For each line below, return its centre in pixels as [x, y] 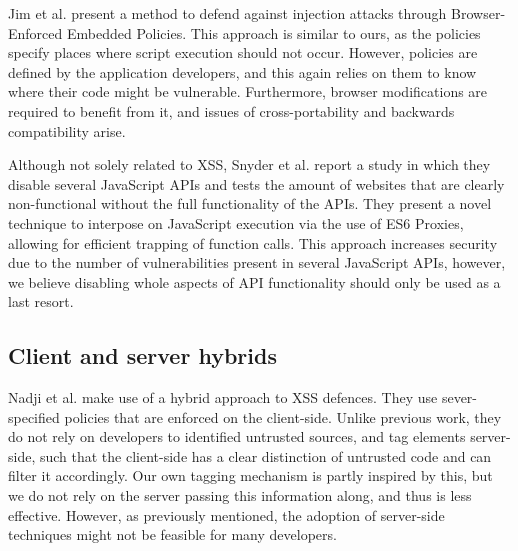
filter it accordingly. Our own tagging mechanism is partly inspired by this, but [250, 475]
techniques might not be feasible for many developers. [172, 534]
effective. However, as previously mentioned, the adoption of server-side [226, 514]
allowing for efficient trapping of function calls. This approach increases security [253, 242]
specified [34, 416]
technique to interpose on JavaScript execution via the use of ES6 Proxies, [236, 222]
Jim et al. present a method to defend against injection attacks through [227, 13]
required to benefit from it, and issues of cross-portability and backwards [231, 110]
